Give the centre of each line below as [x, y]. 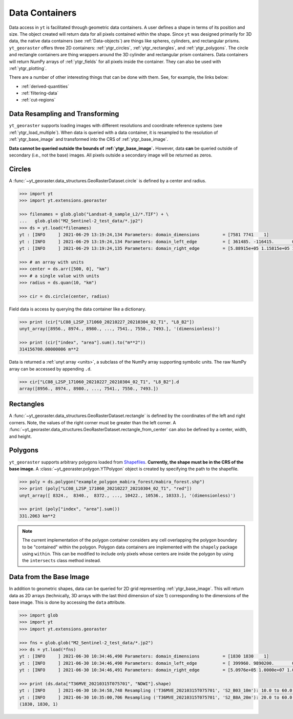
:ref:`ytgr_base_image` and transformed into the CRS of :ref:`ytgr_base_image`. [89, 139]
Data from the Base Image [49, 577]
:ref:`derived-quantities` [45, 86]
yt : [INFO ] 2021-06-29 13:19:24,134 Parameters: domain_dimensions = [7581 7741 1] [144, 235]
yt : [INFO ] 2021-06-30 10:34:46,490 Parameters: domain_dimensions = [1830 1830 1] [144, 656]
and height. [20, 436]
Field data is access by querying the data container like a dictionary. [78, 309]
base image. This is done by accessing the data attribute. [67, 602]
